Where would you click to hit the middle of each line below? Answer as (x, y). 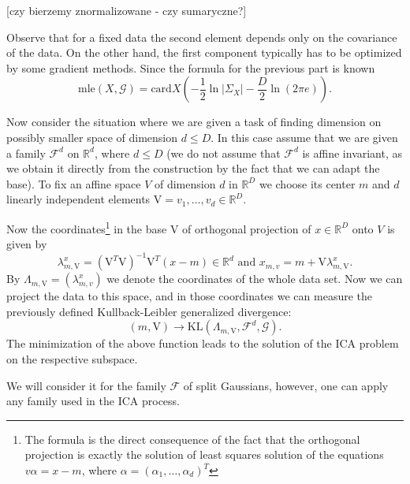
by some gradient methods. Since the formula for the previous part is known (191, 67)
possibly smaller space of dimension (92, 137)
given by (27, 244)
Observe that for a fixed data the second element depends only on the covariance (202, 37)
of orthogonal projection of (247, 228)
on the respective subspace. (72, 359)
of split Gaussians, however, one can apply (286, 385)
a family (26, 153)
